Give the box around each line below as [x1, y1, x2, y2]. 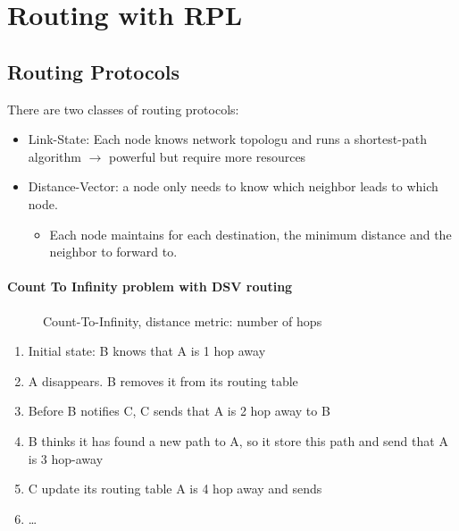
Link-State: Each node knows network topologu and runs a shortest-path [28, 130, 427, 148]
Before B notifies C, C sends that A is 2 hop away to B [28, 401, 330, 420]
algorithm [28, 147, 81, 165]
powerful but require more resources [109, 147, 306, 165]
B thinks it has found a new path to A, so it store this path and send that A [28, 431, 448, 450]
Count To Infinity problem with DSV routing [7, 277, 293, 296]
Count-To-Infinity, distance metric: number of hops [43, 311, 322, 330]
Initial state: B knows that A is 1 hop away [28, 341, 266, 360]
